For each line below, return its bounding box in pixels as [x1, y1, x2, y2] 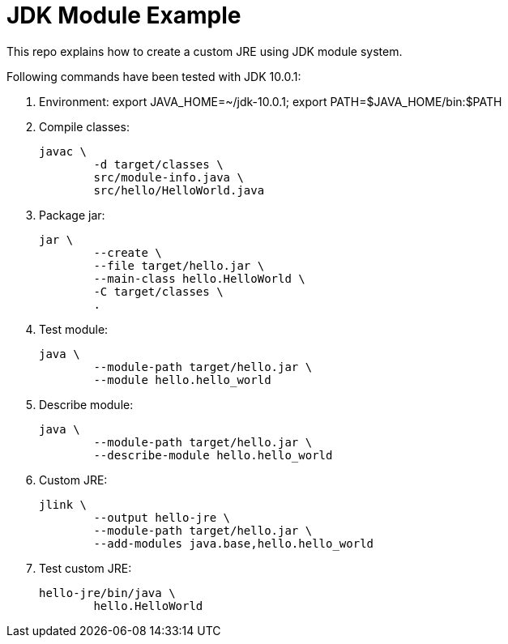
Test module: [39, 322, 109, 336]
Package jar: [39, 207, 105, 222]
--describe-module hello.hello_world [93, 448, 333, 462]
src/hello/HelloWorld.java [93, 183, 265, 197]
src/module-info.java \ [93, 170, 244, 184]
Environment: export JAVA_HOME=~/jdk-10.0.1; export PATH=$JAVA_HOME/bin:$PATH [39, 94, 502, 109]
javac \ [39, 144, 88, 158]
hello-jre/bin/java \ [39, 586, 176, 599]
